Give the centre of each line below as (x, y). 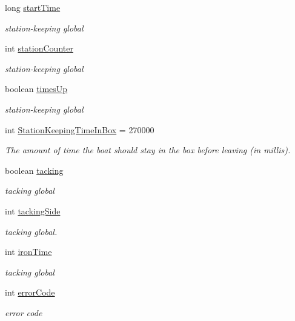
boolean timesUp (36, 89)
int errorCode (30, 292)
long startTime (33, 7)
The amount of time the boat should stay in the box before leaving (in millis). (148, 150)
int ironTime (28, 252)
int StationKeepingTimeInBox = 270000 (80, 129)
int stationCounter (39, 48)
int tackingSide (33, 210)
